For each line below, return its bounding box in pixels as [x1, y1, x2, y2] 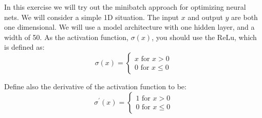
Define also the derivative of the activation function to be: [4, 81, 186, 91]
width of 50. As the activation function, [4, 31, 128, 42]
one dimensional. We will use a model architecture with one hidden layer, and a [4, 22, 255, 32]
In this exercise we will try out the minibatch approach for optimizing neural [4, 2, 246, 12]
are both [231, 11, 258, 22]
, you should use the [152, 31, 215, 42]
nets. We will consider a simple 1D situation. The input [4, 11, 179, 22]
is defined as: [4, 42, 45, 52]
